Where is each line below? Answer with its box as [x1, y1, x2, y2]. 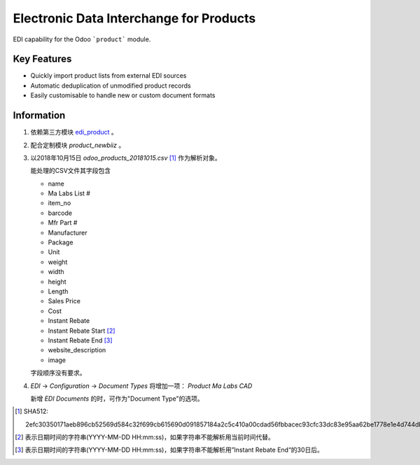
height [48, 277, 66, 286]
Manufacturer [48, 228, 87, 237]
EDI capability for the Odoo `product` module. [13, 35, 151, 43]
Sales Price [48, 297, 80, 305]
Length [48, 287, 69, 296]
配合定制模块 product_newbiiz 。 [30, 141, 125, 149]
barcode [48, 209, 73, 217]
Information [13, 109, 66, 122]
